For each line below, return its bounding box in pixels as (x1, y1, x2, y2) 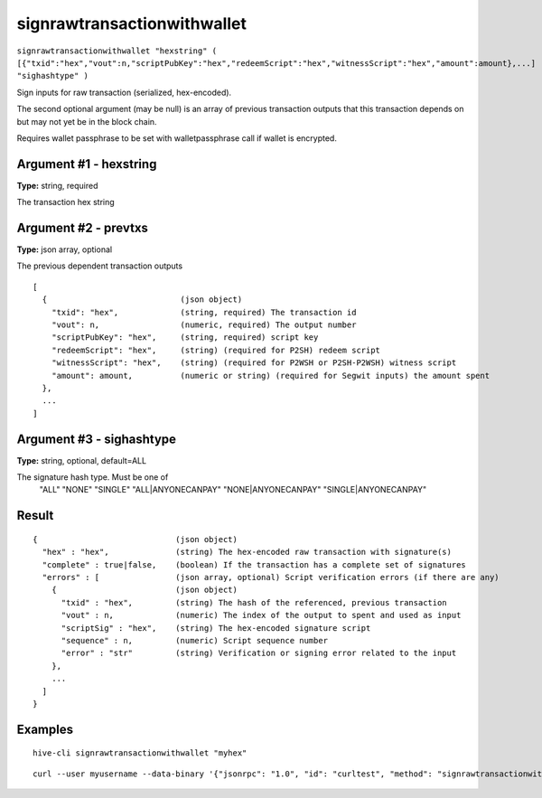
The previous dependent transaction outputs (16, 260, 183, 271)
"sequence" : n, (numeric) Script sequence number (61, 635, 329, 645)
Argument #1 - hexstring (16, 156, 157, 172)
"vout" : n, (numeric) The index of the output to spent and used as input (61, 610, 462, 621)
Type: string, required (16, 180, 98, 191)
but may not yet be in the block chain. (16, 116, 157, 127)
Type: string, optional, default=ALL (16, 455, 147, 465)
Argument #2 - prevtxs (16, 221, 149, 235)
